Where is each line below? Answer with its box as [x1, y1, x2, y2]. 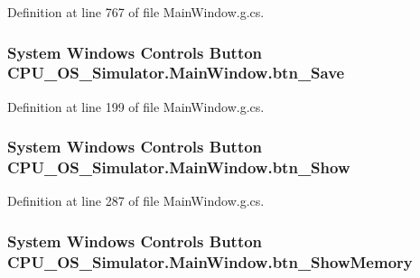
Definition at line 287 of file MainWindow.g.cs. [7, 191, 265, 210]
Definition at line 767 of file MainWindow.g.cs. [7, 3, 265, 21]
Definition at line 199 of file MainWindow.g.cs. [7, 97, 265, 116]
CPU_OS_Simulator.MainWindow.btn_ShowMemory [7, 250, 413, 273]
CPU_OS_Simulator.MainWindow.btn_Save [7, 61, 345, 84]
